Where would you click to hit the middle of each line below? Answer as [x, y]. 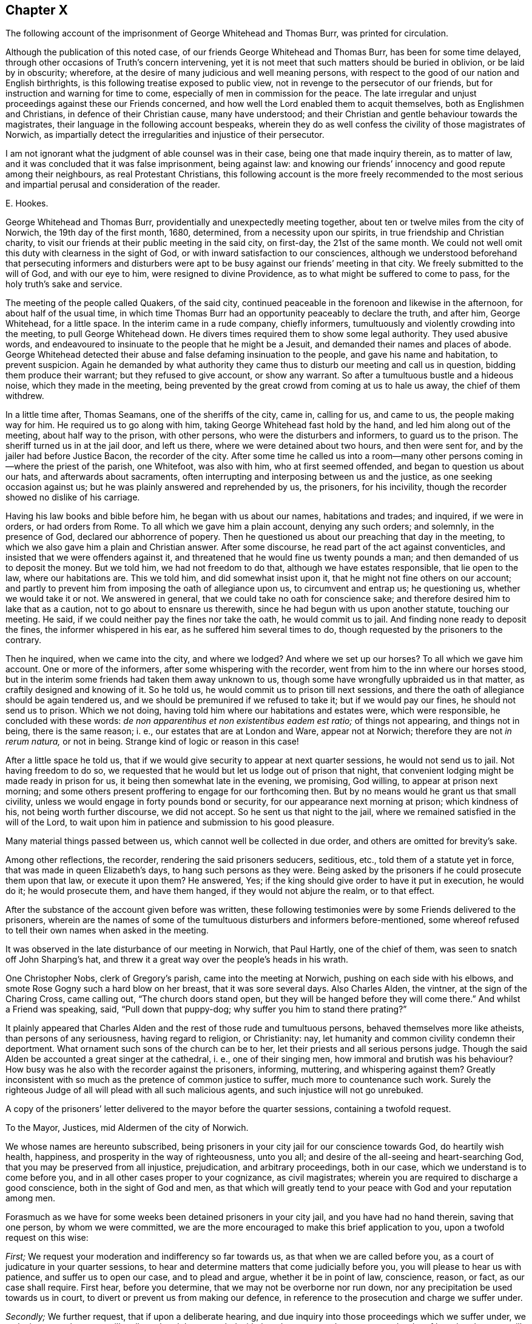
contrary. [24, 640]
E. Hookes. [27, 203]
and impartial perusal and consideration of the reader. [113, 185]
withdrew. [25, 396]
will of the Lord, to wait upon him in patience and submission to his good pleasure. [170, 822]
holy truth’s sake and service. [64, 284]
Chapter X [37, 10]
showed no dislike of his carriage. [73, 497]
